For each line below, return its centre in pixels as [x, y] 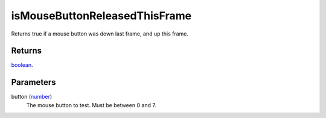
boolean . [22, 65]
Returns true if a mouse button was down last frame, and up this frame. [100, 34]
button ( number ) [32, 97]
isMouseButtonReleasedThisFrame [101, 16]
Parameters [34, 82]
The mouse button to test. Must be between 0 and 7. [91, 105]
